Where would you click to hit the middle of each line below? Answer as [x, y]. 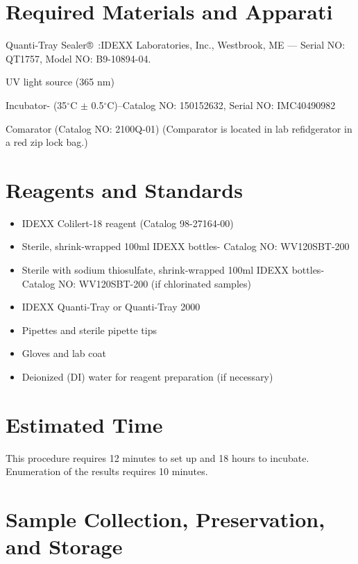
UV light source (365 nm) [60, 82]
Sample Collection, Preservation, [165, 519]
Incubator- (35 [36, 105]
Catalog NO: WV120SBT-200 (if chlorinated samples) [136, 283]
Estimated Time [84, 424]
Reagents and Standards [124, 189]
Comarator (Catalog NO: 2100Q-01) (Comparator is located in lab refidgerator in [179, 128]
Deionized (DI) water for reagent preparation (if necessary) [147, 376]
